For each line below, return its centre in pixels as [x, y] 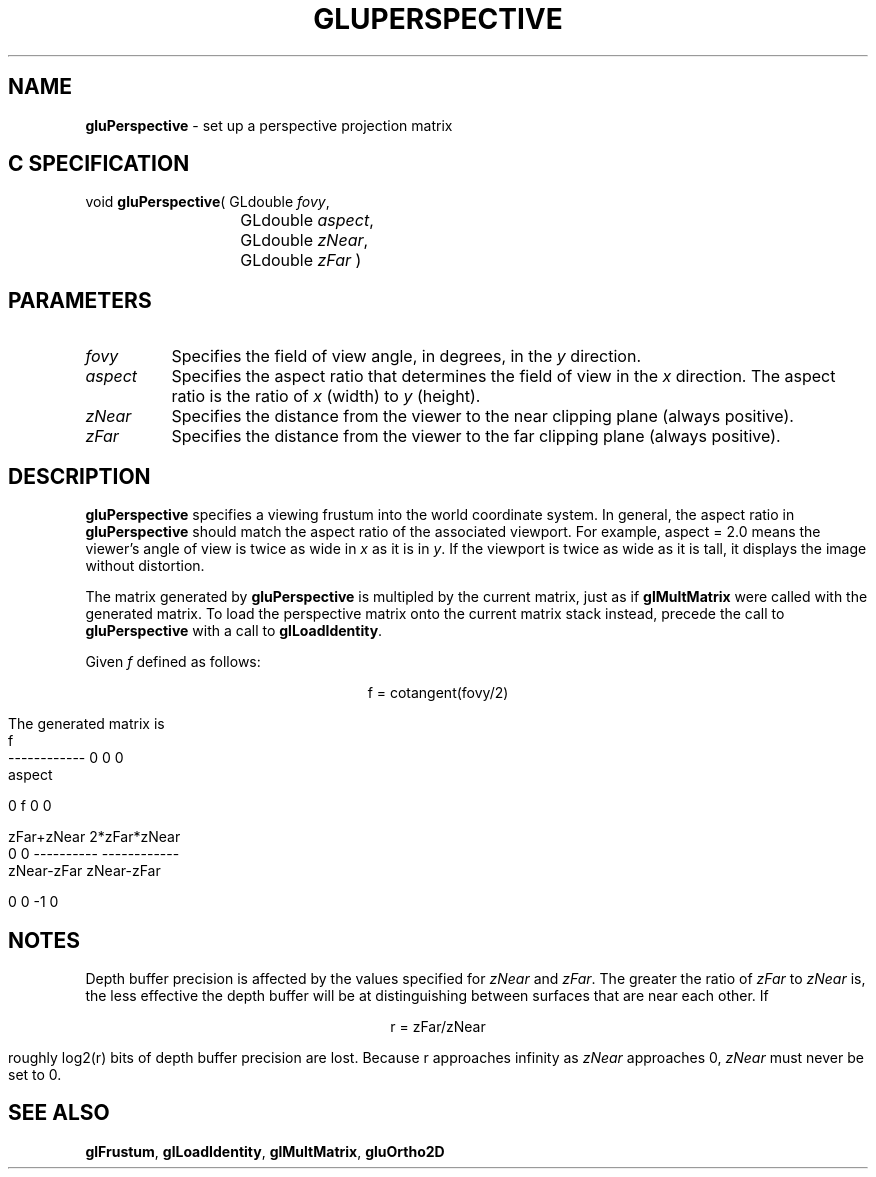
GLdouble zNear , [304, 240]
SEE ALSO [59, 1113]
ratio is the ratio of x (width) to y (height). [326, 396]
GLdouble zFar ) [301, 260]
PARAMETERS [80, 300]
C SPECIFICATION [99, 164]
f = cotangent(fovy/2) [438, 693]
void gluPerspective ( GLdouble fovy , [207, 202]
